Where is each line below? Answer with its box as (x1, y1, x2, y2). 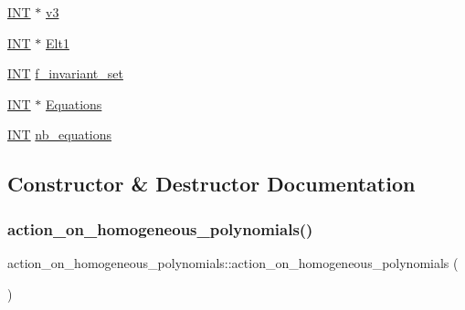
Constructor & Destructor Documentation (7, 170, 416, 198)
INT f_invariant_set (7, 64, 123, 83)
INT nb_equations (7, 125, 112, 144)
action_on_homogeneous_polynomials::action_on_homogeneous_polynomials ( (7, 253, 459, 272)
